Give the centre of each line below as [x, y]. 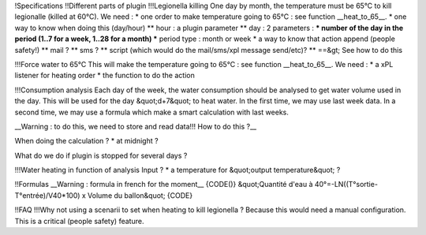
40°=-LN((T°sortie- [346, 185]
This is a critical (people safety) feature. [79, 221]
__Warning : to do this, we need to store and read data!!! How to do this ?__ [135, 126]
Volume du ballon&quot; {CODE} [140, 195]
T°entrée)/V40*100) [47, 195]
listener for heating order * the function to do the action [105, 76]
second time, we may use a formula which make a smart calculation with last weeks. [152, 112]
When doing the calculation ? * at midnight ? [86, 141]
